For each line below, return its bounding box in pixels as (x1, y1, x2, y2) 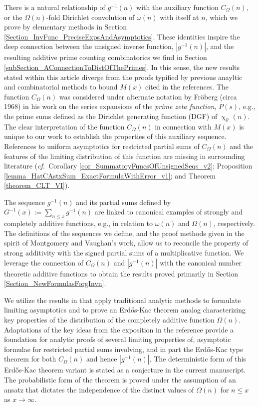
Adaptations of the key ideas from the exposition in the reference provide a (4, 324, 234, 334)
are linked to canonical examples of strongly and (94, 206, 243, 217)
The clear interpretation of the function (4, 121, 125, 131)
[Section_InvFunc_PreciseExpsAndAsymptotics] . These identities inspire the (4, 31, 240, 41)
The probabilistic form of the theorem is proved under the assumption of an (4, 374, 236, 384)
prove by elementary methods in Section (4, 21, 127, 32)
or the (4, 11, 22, 22)
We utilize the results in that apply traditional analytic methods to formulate (4, 294, 241, 305)
